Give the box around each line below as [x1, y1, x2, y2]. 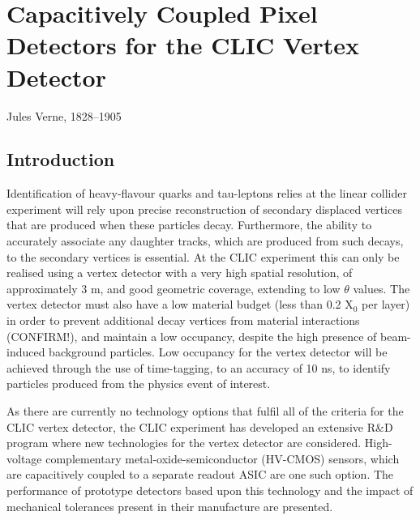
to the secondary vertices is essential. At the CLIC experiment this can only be [6, 248, 400, 265]
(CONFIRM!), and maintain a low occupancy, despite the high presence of [6, 327, 377, 344]
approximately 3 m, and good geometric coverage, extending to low [6, 279, 341, 296]
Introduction [6, 147, 115, 172]
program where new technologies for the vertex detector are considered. [6, 434, 362, 451]
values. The [353, 279, 410, 296]
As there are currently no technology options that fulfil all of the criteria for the [6, 403, 404, 420]
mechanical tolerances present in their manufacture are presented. [6, 497, 333, 514]
